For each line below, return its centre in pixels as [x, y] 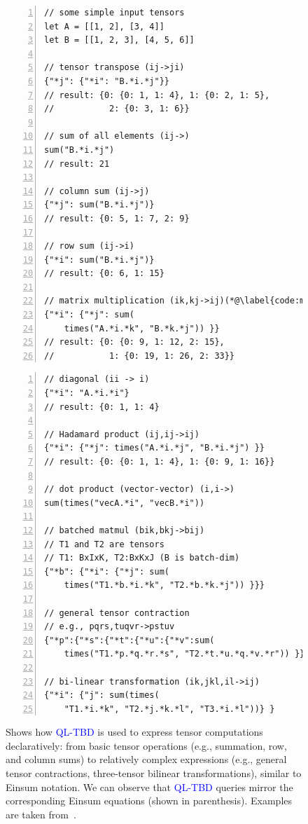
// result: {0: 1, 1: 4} [102, 407]
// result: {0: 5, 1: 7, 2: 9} [117, 218]
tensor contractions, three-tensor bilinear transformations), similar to [154, 773]
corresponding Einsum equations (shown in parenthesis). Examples [149, 801]
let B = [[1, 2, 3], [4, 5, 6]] [119, 40]
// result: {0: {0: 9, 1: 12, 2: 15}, [134, 342]
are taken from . [41, 814]
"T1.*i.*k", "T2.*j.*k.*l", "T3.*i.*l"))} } [169, 709]
